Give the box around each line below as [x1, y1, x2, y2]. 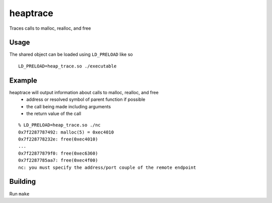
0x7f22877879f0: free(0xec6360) [18, 150, 98, 156]
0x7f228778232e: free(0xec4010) [18, 137, 98, 142]
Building [9, 177, 36, 186]
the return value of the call [26, 110, 82, 116]
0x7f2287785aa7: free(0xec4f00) [18, 158, 98, 163]
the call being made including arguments [26, 103, 111, 109]
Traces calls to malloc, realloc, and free [9, 25, 91, 31]
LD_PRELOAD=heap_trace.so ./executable [18, 63, 117, 69]
